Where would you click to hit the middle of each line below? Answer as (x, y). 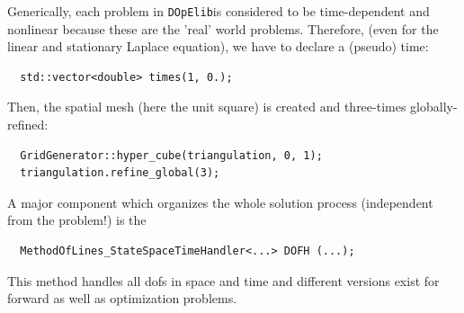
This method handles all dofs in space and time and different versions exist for (223, 280)
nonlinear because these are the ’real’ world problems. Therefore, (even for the (223, 28)
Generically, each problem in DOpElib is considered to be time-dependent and (219, 11)
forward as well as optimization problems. (122, 298)
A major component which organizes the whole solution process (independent (220, 202)
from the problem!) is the (77, 220)
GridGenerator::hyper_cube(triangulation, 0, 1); (171, 155)
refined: (28, 125)
